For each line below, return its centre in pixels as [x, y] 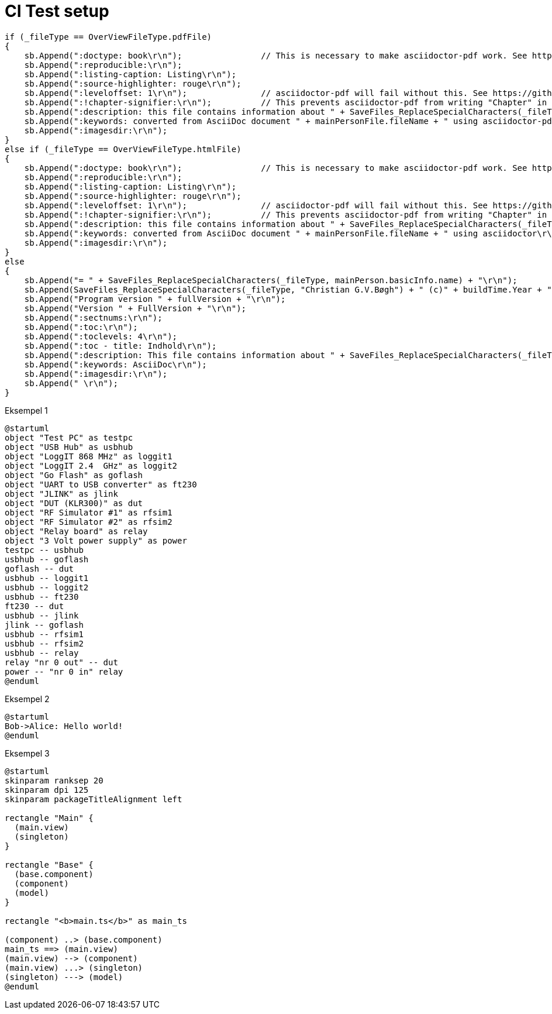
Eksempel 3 [27, 753]
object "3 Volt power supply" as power [96, 540]
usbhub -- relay [42, 653]
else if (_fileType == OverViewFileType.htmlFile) [123, 149]
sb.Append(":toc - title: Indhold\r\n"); [120, 346]
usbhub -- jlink [42, 615]
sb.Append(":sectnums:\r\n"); [93, 317]
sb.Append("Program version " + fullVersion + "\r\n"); [155, 299]
